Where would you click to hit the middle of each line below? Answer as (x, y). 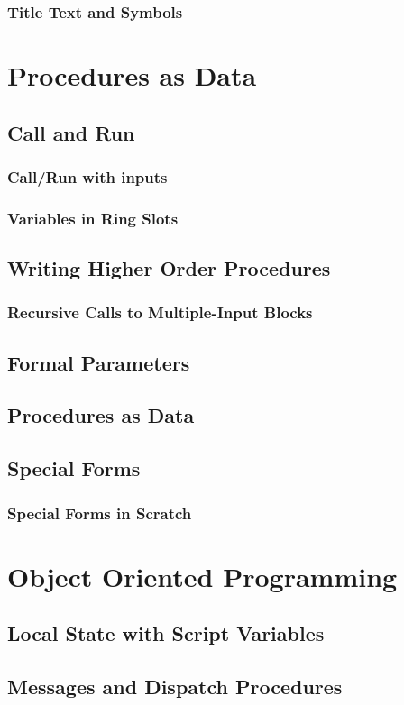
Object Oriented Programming (202, 576)
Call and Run (71, 132)
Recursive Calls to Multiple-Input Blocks (160, 312)
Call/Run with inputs (87, 176)
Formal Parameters (99, 362)
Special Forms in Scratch (100, 513)
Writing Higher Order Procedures (169, 268)
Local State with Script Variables (166, 633)
